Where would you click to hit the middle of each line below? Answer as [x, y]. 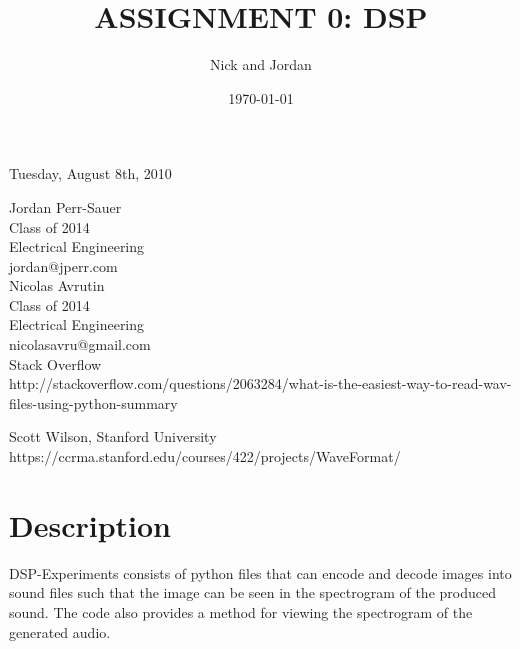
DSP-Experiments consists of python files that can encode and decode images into [260, 572]
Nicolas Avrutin [57, 285]
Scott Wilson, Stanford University [113, 436]
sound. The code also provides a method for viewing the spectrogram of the [241, 611]
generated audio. [60, 631]
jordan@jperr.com [63, 265]
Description [90, 524]
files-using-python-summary [93, 402]
